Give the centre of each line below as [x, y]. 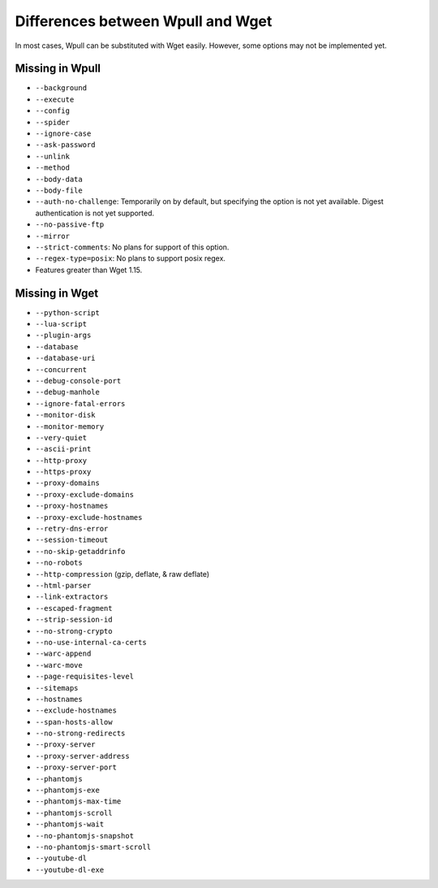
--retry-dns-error [72, 529]
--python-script [68, 312]
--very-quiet [61, 438]
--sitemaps [57, 688]
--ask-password [66, 145]
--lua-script [61, 324]
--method [53, 168]
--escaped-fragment [74, 608]
